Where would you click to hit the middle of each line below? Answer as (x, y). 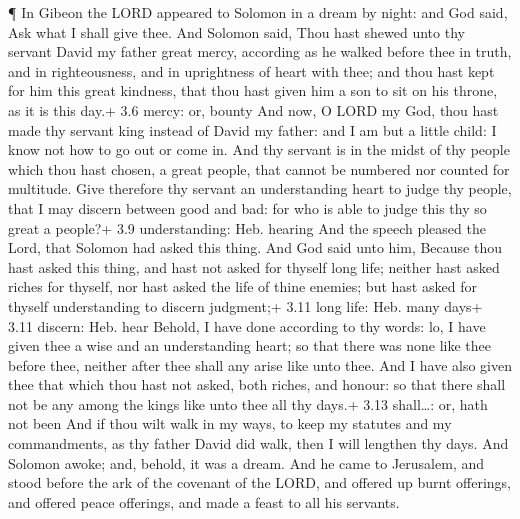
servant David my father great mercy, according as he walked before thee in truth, (260, 51)
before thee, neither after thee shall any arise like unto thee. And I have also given (260, 364)
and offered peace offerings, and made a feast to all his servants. (204, 501)
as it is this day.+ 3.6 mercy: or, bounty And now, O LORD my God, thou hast (253, 109)
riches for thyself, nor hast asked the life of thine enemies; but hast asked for (242, 286)
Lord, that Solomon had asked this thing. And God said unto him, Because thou (255, 247)
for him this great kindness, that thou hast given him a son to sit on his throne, (253, 90)
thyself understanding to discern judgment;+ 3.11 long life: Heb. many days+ (245, 305)
